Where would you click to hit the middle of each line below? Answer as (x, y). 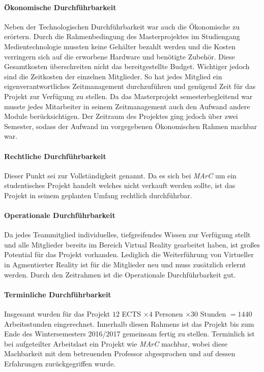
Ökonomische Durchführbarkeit (60, 7)
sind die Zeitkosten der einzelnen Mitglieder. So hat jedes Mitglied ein (113, 76)
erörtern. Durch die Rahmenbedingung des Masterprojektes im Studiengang (122, 36)
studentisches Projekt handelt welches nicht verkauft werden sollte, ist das (120, 185)
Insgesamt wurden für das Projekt (57, 314)
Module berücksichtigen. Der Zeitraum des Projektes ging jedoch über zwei (121, 116)
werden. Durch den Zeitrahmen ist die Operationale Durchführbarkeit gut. (120, 274)
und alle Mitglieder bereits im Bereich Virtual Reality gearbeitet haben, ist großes (132, 244)
